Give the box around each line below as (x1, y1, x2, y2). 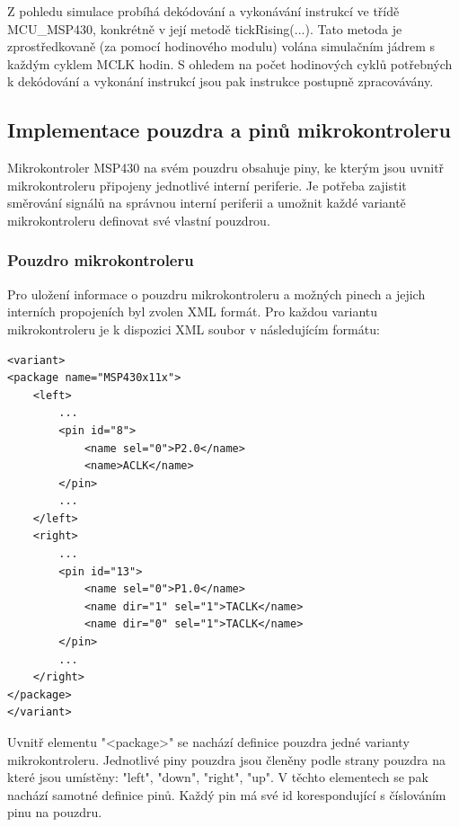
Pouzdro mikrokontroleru (7, 249, 194, 271)
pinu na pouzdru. (7, 803, 102, 822)
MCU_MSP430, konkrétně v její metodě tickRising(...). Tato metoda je (7, 19, 402, 38)
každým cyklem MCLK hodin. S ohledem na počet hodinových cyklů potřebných (7, 54, 453, 73)
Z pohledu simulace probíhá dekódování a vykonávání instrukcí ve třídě (7, 2, 400, 20)
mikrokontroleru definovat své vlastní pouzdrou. (7, 210, 270, 229)
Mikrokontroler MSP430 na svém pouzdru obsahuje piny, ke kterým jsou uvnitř (7, 158, 445, 177)
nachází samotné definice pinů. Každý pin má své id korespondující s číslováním (7, 785, 446, 804)
